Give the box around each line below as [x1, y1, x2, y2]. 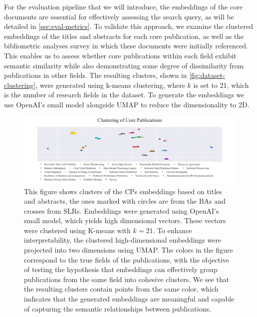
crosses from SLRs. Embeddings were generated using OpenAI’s [24, 205, 219, 216]
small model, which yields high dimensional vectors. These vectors [24, 215, 226, 226]
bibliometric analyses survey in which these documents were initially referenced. [4, 40, 249, 51]
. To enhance [153, 225, 192, 235]
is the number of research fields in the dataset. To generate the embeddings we [4, 89, 245, 100]
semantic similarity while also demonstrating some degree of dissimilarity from [4, 60, 244, 70]
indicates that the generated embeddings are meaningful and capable [24, 294, 235, 304]
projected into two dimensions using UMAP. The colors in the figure [24, 245, 233, 255]
